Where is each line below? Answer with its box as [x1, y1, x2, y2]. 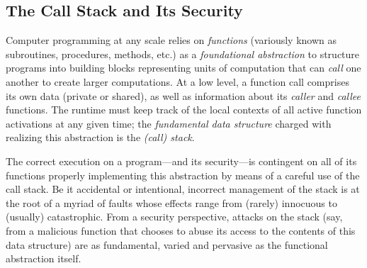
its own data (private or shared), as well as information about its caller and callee [6, 88, 361, 103]
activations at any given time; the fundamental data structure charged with [6, 116, 332, 130]
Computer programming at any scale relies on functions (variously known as [6, 33, 337, 48]
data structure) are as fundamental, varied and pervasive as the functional [6, 237, 328, 252]
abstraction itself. [6, 251, 81, 266]
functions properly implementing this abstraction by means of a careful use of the [6, 167, 360, 182]
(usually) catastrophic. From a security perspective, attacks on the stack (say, [6, 209, 343, 224]
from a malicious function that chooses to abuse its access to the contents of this [6, 223, 356, 238]
